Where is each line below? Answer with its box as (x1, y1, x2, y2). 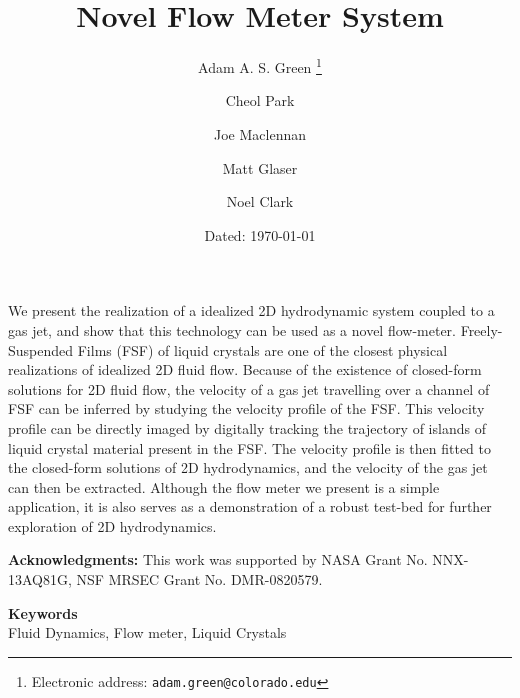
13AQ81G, (8, 569, 72, 590)
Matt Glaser (222, 157, 298, 178)
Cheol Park (225, 90, 295, 111)
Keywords (8, 602, 78, 623)
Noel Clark (226, 191, 294, 212)
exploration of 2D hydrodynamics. (8, 515, 217, 536)
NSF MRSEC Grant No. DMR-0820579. (76, 569, 323, 590)
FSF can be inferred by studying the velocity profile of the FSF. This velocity (8, 398, 485, 419)
